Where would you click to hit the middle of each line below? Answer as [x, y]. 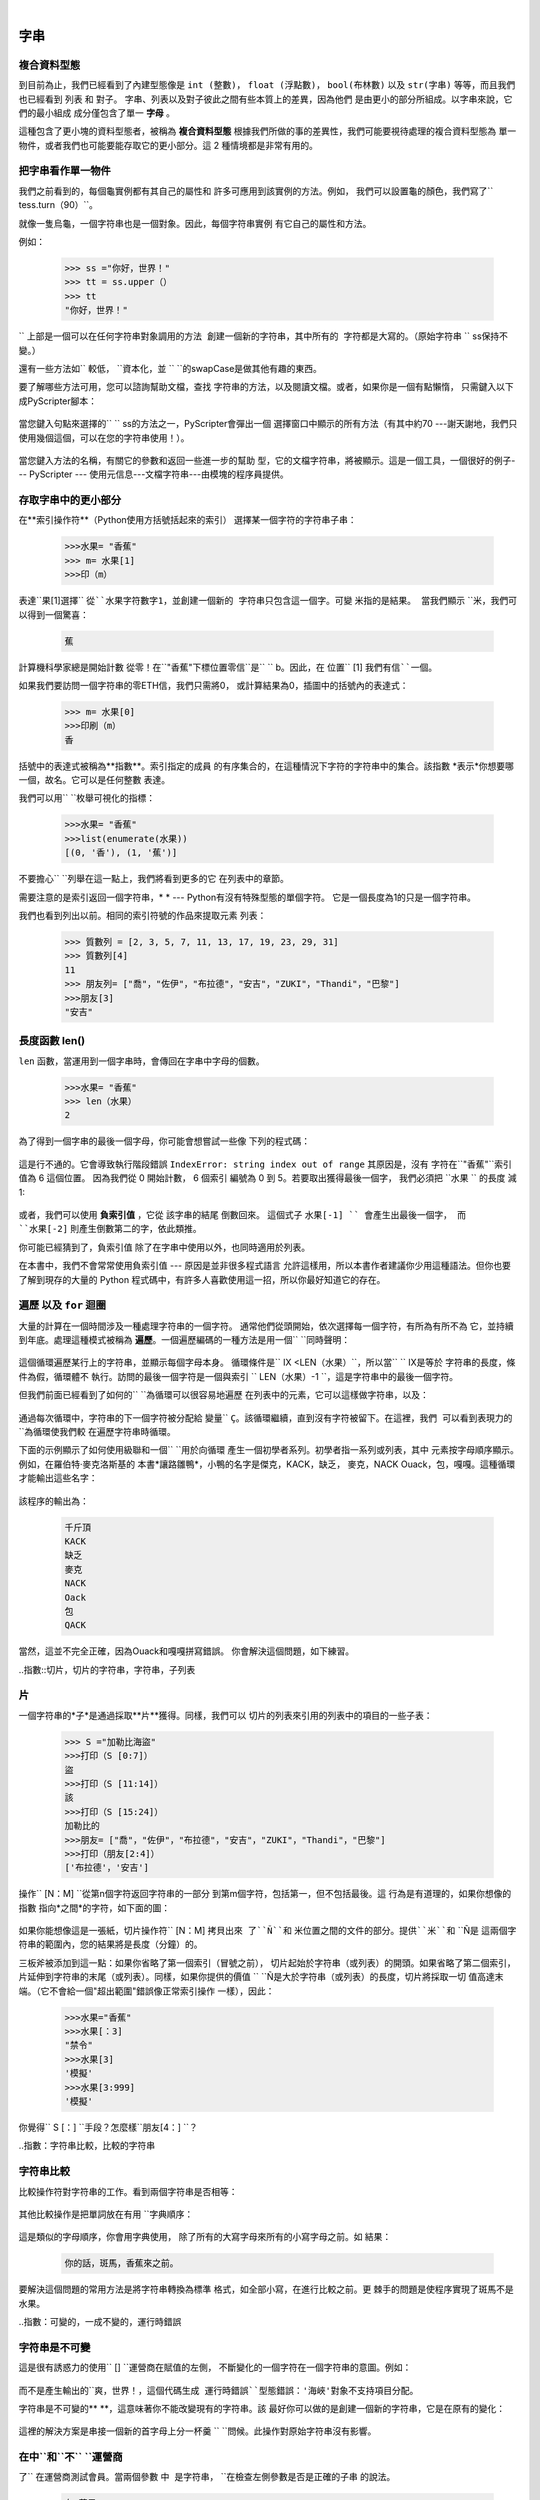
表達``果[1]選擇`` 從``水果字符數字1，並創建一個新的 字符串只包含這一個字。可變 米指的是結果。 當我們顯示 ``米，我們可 [268, 601]
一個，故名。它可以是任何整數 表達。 [94, 780]
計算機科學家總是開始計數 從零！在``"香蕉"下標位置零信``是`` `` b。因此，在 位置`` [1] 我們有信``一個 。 [228, 667]
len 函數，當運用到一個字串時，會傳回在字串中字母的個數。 [141, 1061]
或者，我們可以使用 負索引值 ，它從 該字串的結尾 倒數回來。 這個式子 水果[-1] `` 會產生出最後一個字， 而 [242, 1214]
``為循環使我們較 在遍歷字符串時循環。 [97, 1432]
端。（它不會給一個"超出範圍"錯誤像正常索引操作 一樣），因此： [146, 1991]
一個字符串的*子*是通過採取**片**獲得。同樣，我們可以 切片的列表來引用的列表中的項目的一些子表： [226, 1715]
